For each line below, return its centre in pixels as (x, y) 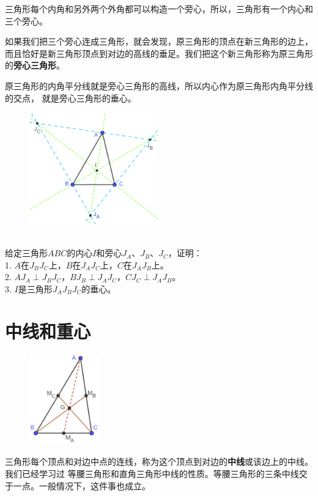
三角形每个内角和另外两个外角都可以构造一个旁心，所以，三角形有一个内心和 (159, 9)
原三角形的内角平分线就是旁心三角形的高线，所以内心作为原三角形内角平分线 (159, 85)
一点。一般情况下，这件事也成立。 (82, 485)
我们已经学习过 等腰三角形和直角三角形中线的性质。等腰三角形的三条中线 (152, 473)
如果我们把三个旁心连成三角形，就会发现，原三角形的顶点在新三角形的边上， (159, 41)
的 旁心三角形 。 (35, 65)
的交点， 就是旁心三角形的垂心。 (71, 98)
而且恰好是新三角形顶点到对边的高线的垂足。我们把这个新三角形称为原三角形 (159, 53)
